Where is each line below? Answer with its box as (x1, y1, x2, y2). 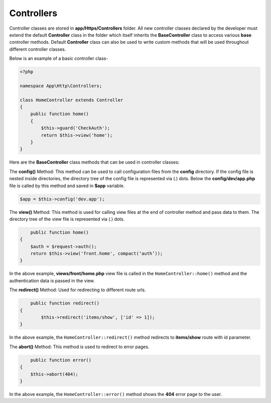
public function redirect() (30, 300, 100, 306)
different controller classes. (9, 46, 66, 52)
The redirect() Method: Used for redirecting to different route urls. (9, 287, 147, 293)
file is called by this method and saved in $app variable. (9, 183, 125, 189)
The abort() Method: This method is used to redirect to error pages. (9, 344, 150, 350)
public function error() (30, 357, 92, 363)
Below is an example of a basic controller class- (9, 55, 108, 61)
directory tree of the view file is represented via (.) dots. (9, 216, 125, 222)
